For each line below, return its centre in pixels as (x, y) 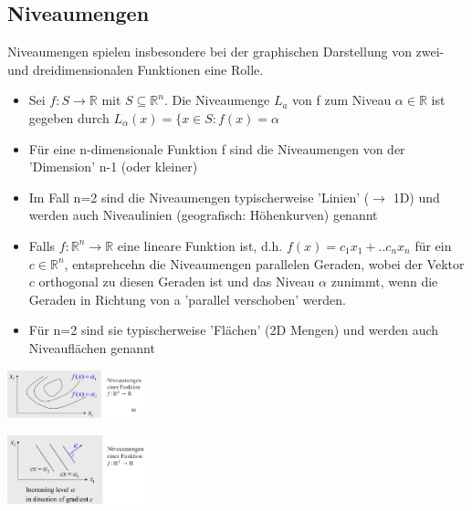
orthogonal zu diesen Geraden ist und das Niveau (177, 282)
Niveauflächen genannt (92, 347)
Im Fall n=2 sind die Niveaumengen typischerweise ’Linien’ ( (199, 197)
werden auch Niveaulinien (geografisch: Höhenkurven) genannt (203, 215)
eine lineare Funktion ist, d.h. (200, 245)
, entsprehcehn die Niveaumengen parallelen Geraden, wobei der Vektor (264, 263)
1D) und (416, 197)
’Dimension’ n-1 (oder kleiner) (113, 167)
